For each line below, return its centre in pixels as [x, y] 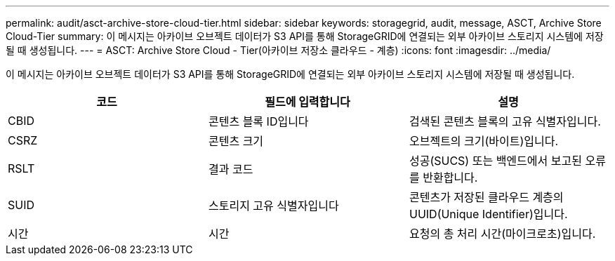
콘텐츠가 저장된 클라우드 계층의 [486, 197]
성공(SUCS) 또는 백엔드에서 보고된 [495, 161]
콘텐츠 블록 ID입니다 [258, 121]
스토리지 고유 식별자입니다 [273, 206]
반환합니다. [450, 178]
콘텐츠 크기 [236, 141]
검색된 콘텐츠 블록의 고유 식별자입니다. [505, 121]
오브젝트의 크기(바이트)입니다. [484, 141]
